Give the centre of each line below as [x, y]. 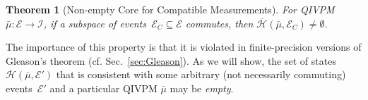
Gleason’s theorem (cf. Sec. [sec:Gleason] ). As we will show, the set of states [171, 60]
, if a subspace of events [95, 23]
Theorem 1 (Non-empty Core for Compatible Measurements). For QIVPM [170, 9]
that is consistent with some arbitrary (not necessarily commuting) [201, 74]
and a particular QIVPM [103, 88]
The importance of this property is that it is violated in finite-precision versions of [184, 47]
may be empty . [202, 88]
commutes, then [219, 23]
